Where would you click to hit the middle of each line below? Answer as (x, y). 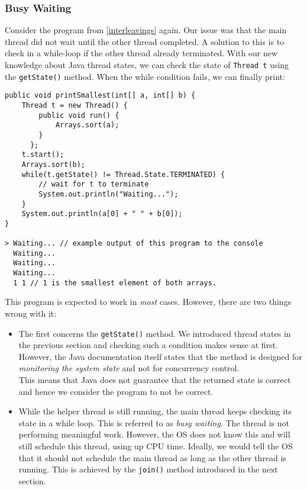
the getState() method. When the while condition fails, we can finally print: (145, 76)
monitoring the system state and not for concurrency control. (129, 368)
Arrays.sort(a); (87, 125)
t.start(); (43, 155)
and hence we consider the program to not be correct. (116, 391)
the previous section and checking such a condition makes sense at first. (148, 345)
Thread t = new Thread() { (75, 105)
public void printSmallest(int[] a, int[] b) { (100, 96)
